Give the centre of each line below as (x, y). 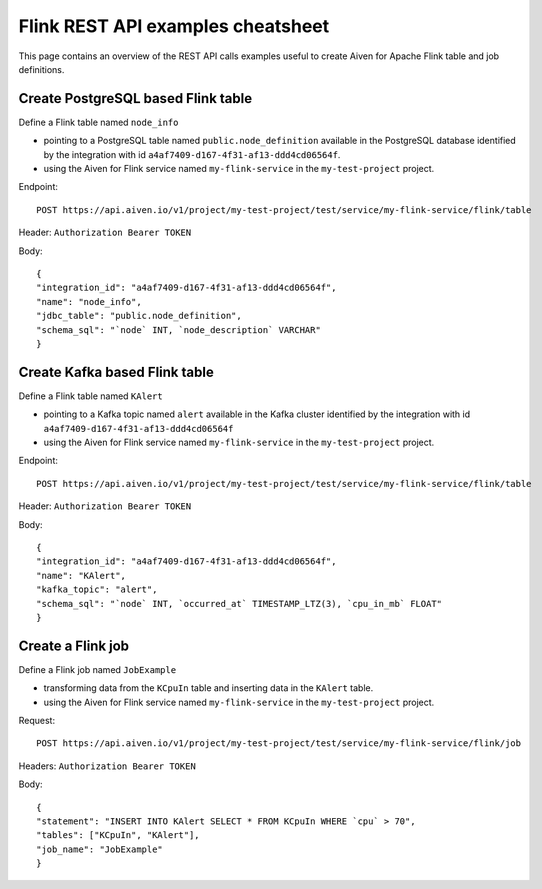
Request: (36, 720)
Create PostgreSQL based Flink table (135, 98)
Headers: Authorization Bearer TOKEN (107, 766)
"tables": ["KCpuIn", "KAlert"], (118, 835)
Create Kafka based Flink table (116, 371)
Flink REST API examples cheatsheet (174, 26)
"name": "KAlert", (81, 575)
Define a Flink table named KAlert (91, 396)
